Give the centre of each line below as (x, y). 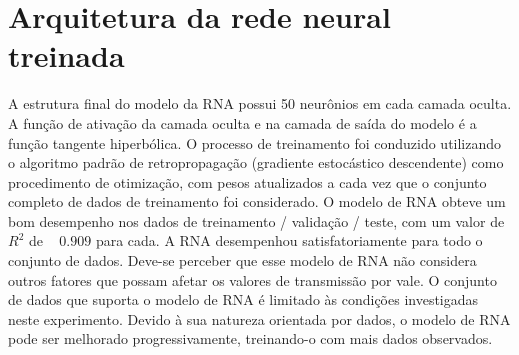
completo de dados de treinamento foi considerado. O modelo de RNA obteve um (257, 201)
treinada (66, 55)
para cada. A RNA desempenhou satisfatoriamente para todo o (289, 240)
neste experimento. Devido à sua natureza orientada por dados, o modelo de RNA (259, 318)
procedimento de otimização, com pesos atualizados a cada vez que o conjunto (247, 181)
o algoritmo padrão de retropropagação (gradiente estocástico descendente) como (256, 162)
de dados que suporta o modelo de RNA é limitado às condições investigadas (243, 299)
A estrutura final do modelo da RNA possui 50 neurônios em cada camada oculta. (260, 103)
